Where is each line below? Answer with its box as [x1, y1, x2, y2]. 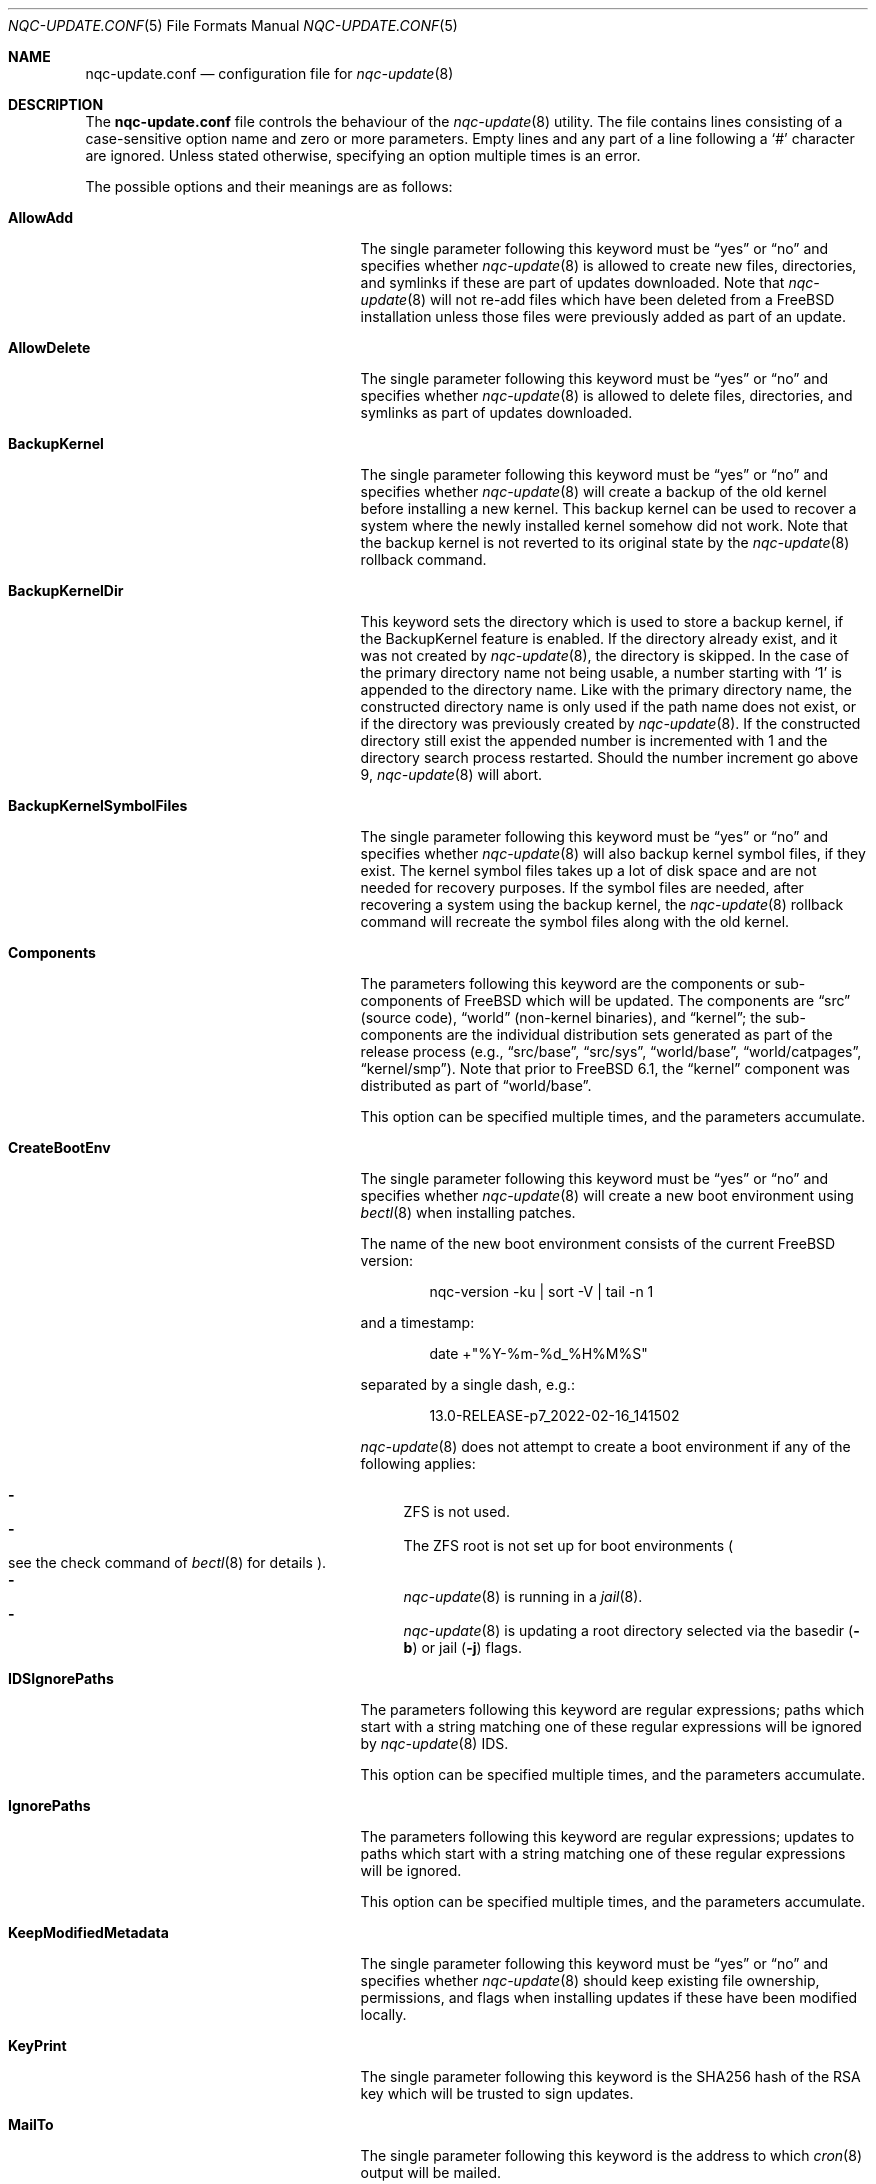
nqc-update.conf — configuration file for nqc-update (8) [85, 65, 454, 82]
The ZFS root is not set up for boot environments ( [403, 1537, 734, 1554]
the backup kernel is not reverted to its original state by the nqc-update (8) [360, 534, 850, 551]
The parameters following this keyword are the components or [360, 975, 771, 992]
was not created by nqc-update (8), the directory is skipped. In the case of [360, 647, 849, 664]
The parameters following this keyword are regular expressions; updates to [360, 1828, 855, 1845]
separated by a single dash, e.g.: [360, 1376, 575, 1393]
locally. [360, 2006, 407, 2023]
